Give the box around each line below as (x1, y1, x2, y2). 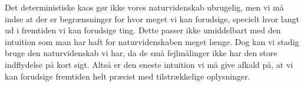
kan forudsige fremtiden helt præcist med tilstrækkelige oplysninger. (5, 70, 250, 82)
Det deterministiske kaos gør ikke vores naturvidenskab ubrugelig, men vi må (5, 1, 284, 13)
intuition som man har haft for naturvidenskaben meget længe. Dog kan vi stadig (5, 35, 299, 47)
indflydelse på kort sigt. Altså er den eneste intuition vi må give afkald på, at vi (5, 58, 293, 70)
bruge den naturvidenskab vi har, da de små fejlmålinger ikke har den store (5, 47, 277, 59)
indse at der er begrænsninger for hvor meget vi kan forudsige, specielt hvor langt (5, 12, 299, 25)
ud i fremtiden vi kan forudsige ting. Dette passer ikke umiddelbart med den (5, 24, 281, 36)
